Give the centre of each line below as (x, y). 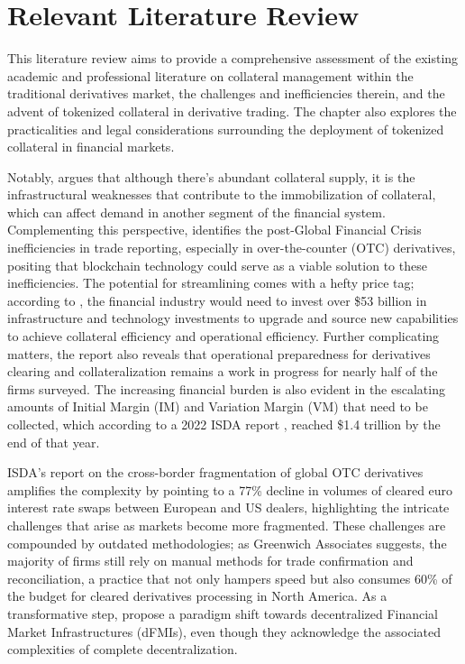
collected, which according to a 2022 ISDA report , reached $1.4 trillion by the (224, 424)
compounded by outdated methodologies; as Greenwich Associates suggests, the (227, 543)
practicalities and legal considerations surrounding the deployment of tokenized (226, 129)
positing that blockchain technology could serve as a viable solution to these (217, 265)
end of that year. (54, 442)
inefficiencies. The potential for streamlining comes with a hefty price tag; (211, 283)
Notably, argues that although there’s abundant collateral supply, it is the (211, 176)
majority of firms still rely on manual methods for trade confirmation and (210, 561)
